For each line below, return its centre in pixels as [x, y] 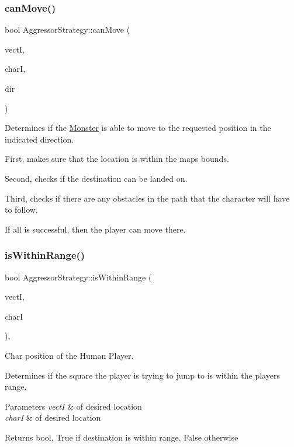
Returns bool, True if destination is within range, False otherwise [122, 437]
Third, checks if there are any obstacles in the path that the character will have [147, 198]
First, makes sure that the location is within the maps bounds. [117, 159]
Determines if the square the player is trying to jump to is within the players [142, 375]
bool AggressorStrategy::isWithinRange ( [78, 277]
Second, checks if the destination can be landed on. [96, 178]
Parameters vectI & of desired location [73, 406]
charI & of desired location [53, 417]
